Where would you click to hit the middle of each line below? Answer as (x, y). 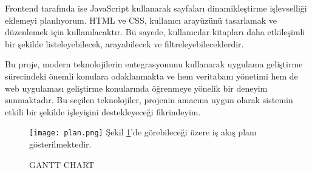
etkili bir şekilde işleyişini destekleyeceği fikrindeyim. (103, 111)
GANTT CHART (62, 164)
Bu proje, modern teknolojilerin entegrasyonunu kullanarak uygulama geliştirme (154, 64)
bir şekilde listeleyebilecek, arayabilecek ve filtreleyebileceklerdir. (124, 43)
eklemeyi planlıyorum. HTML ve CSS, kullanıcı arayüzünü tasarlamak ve (141, 20)
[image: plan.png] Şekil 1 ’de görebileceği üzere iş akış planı (143, 132)
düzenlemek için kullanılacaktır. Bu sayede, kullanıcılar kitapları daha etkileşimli (155, 32)
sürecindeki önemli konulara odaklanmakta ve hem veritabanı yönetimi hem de (151, 76)
